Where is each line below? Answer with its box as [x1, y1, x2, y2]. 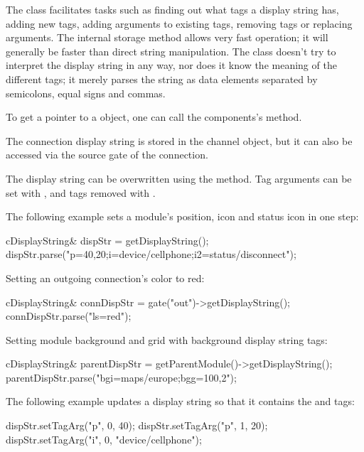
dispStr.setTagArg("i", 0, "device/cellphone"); [6, 431, 202, 446]
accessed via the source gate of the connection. [6, 147, 208, 162]
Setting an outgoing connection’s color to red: [6, 270, 205, 285]
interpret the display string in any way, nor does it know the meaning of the [6, 58, 337, 72]
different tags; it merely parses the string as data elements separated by [6, 71, 318, 86]
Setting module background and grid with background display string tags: [6, 332, 328, 347]
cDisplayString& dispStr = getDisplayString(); [6, 232, 209, 247]
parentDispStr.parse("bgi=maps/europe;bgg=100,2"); [6, 370, 237, 384]
